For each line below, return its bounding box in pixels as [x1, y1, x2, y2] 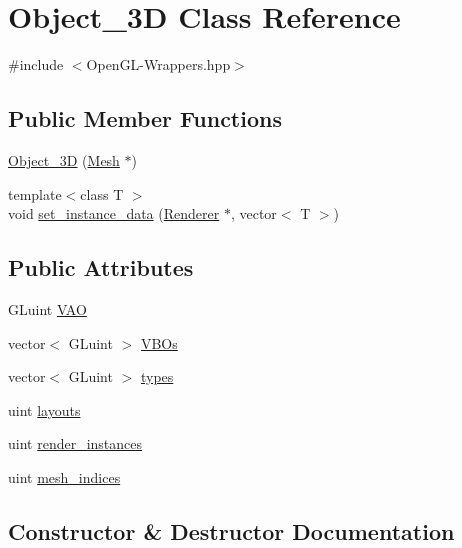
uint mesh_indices [8, 466, 121, 487]
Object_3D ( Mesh [8, 149, 120, 170]
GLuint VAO [8, 298, 87, 319]
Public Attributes [8, 252, 194, 283]
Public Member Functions [8, 103, 282, 134]
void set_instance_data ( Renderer [8, 203, 220, 224]
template [8, 183, 62, 204]
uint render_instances [8, 433, 143, 454]
